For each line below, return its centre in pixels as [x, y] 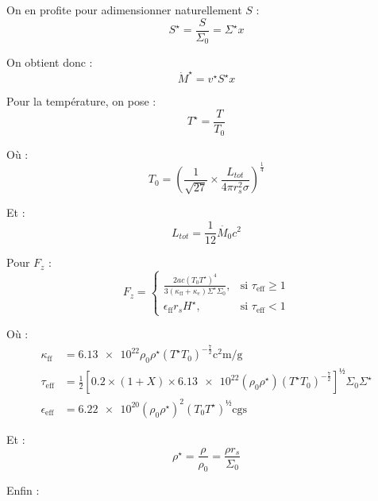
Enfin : [23, 490]
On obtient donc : [50, 62]
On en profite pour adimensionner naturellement [124, 10]
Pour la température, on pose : [81, 101]
